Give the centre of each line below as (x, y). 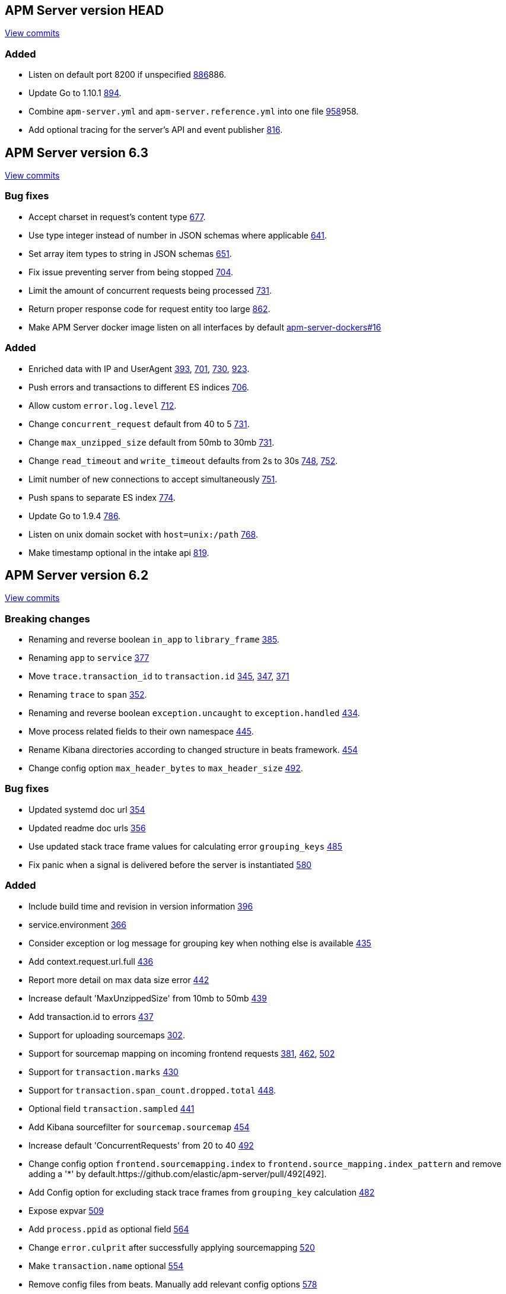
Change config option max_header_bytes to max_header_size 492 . (166, 768)
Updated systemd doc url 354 (87, 809)
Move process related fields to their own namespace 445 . (141, 732)
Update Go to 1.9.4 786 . (75, 516)
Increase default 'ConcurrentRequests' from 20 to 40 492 (141, 1145)
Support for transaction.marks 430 (104, 1072)
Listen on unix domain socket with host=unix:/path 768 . (143, 534)
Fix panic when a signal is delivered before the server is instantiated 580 (170, 864)
